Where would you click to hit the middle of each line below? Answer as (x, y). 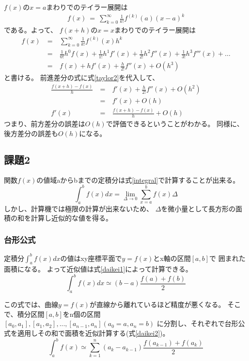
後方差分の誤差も (31, 133)
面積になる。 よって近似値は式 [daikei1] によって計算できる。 (98, 269)
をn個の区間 (82, 314)
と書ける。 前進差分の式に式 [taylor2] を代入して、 (82, 77)
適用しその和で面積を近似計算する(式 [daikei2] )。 (93, 333)
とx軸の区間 (172, 258)
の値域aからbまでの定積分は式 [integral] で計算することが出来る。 (138, 180)
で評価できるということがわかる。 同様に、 (175, 124)
